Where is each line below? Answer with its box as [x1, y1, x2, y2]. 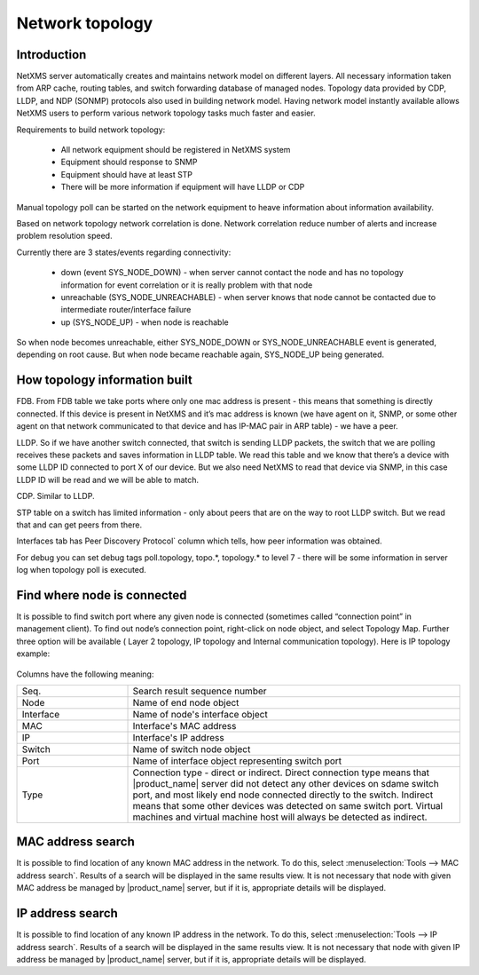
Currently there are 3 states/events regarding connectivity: [16, 247, 232, 258]
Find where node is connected [16, 587, 187, 603]
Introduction [16, 47, 87, 62]
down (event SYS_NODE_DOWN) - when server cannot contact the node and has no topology [60, 267, 404, 278]
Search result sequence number [132, 685, 267, 697]
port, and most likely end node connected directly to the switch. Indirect [132, 789, 434, 801]
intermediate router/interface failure [60, 305, 192, 315]
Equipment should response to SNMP [60, 156, 198, 168]
